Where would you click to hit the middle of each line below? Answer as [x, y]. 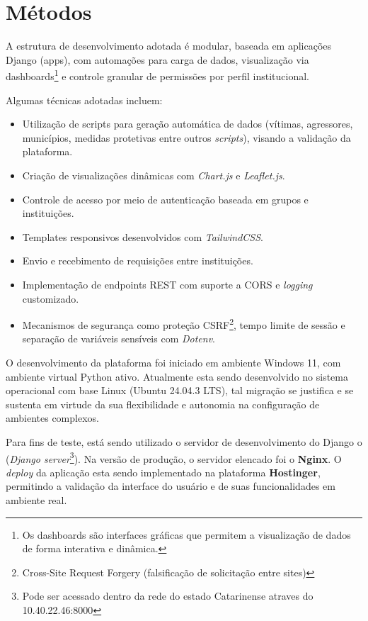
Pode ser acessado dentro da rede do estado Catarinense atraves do [168, 596]
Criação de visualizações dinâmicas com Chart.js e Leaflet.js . [154, 175]
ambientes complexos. [52, 418]
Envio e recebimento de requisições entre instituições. [138, 261]
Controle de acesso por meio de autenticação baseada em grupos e [165, 199]
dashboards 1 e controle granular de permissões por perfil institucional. [157, 75]
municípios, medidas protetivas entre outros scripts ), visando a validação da [186, 137]
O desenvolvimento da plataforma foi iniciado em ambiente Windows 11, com [173, 362]
